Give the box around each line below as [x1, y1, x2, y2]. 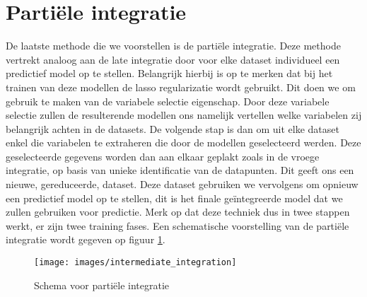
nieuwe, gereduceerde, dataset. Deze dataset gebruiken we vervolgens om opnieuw [6, 177, 359, 192]
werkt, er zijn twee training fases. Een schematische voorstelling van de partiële [6, 218, 349, 233]
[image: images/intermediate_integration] [34, 257, 237, 268]
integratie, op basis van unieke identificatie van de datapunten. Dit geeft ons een [6, 163, 354, 177]
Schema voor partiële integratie [34, 277, 170, 292]
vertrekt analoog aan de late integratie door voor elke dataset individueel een [6, 52, 340, 66]
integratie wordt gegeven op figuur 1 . [6, 232, 165, 247]
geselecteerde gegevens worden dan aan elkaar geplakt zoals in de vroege [6, 148, 320, 163]
